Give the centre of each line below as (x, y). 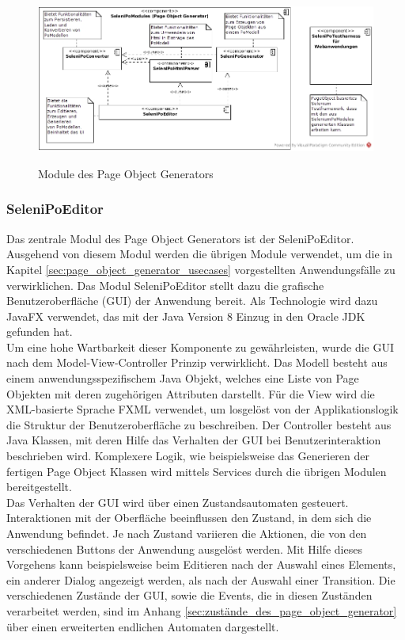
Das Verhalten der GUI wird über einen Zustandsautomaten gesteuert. (178, 502)
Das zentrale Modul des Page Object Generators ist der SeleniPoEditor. (180, 238)
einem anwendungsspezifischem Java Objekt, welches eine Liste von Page (183, 378)
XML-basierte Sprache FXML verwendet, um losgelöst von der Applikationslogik (202, 409)
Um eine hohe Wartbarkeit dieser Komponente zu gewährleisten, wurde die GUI (201, 347)
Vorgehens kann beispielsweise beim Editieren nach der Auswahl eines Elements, (201, 564)
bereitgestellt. (39, 487)
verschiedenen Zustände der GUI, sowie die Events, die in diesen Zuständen (189, 595)
